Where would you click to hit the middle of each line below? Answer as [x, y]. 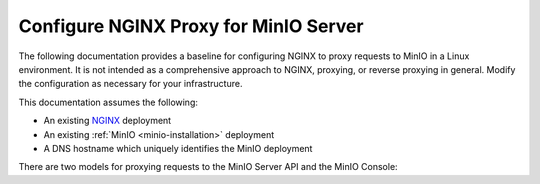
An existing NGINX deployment [107, 121]
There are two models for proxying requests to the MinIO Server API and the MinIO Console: [208, 167]
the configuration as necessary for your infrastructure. [130, 84]
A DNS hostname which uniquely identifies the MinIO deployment [178, 148]
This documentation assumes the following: [108, 102]
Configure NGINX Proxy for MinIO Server [191, 26]
